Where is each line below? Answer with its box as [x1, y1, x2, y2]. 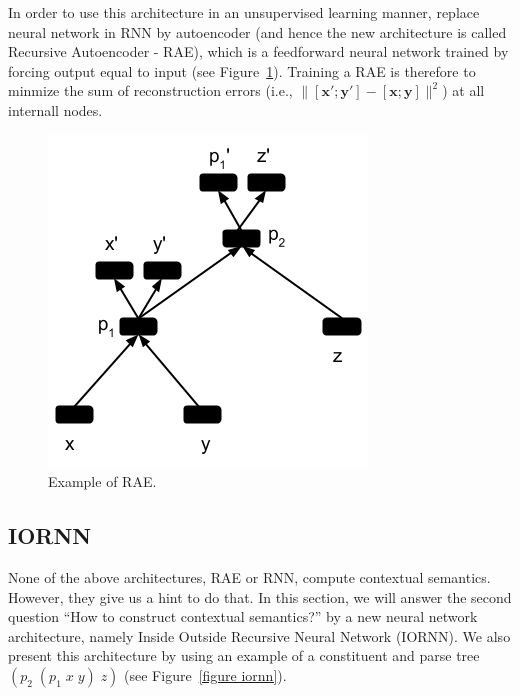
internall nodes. [8, 99, 103, 120]
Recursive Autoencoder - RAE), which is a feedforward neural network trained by [8, 41, 509, 62]
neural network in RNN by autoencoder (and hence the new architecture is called [8, 21, 507, 42]
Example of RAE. [48, 471, 157, 492]
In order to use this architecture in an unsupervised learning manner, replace [8, 2, 480, 22]
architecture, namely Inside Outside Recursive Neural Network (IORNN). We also [8, 625, 511, 646]
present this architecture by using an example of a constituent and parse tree [8, 645, 480, 666]
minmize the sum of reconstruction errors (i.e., [8, 80, 293, 101]
